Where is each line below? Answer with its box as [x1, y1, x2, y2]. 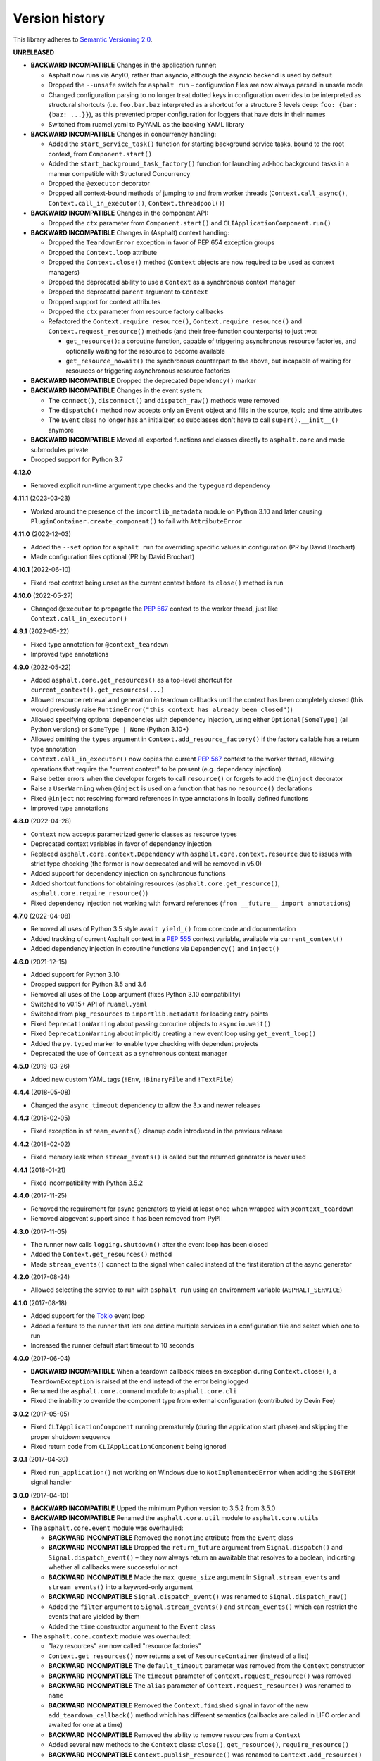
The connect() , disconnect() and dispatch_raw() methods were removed [48, 396, 279, 404]
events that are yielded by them [48, 1612, 140, 1621]
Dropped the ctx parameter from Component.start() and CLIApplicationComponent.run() [48, 218, 331, 227]
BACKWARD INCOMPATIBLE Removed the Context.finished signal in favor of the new [48, 1701, 309, 1710]
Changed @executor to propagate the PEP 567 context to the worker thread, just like [30, 604, 278, 613]
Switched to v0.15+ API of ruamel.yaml [30, 1000, 148, 1009]
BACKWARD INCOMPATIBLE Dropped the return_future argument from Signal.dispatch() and [48, 1543, 343, 1552]
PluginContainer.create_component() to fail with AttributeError [30, 516, 243, 525]
